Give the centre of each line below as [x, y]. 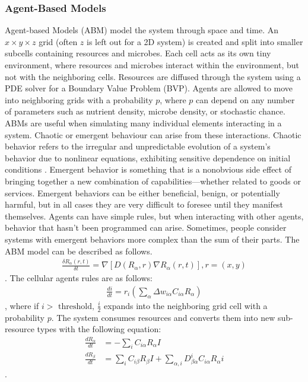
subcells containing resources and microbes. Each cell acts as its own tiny [138, 53]
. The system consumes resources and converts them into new [163, 317]
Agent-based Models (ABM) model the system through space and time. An [142, 30]
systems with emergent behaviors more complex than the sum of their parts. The [152, 239]
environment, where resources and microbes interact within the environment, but [152, 65]
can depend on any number [245, 99]
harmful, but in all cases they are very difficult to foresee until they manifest [144, 204]
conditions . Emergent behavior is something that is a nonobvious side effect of [148, 169]
